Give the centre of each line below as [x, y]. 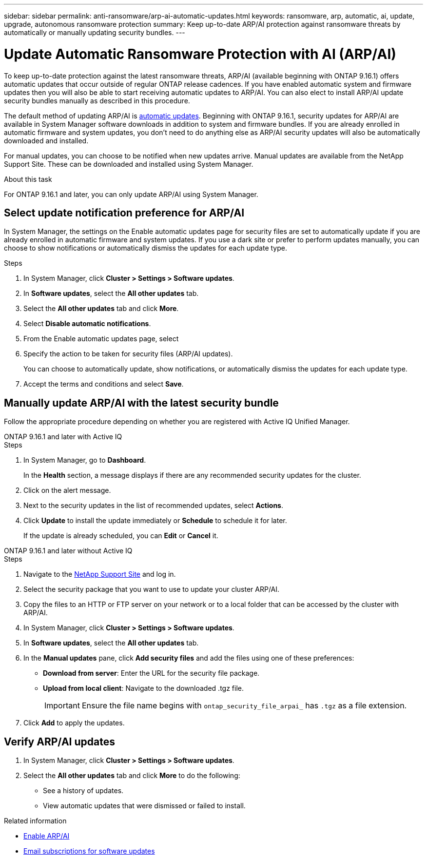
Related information [35, 821]
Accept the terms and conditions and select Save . [104, 384]
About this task [28, 179]
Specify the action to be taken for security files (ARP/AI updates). [128, 354]
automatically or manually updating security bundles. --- [95, 32]
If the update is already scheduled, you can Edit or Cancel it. [121, 536]
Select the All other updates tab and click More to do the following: [132, 776]
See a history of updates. [83, 791]
